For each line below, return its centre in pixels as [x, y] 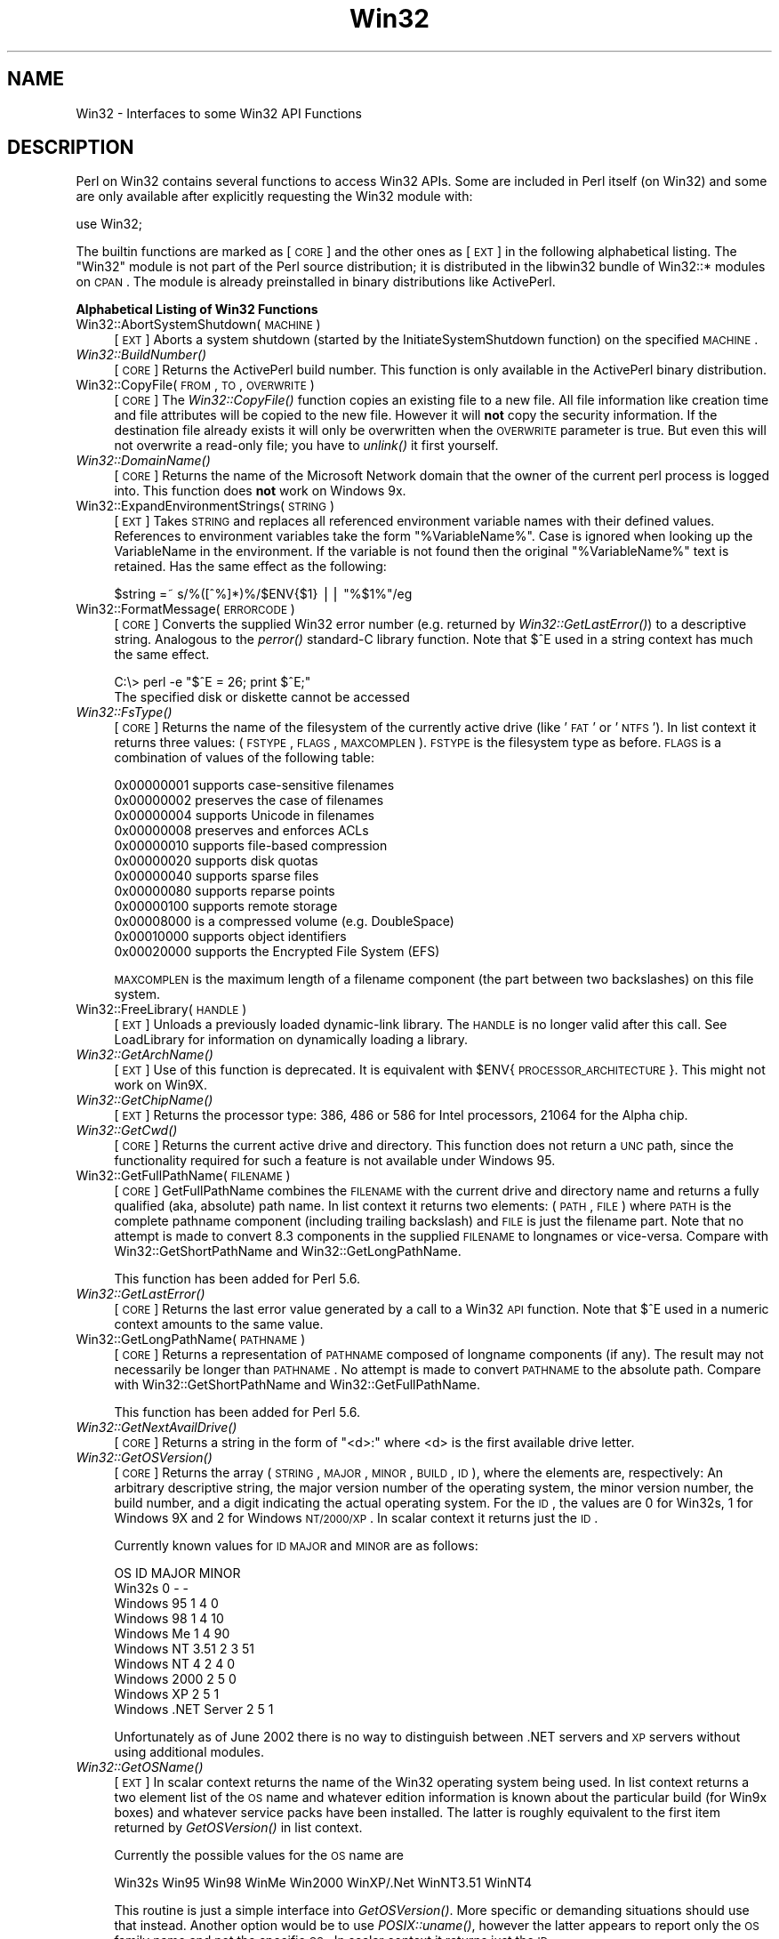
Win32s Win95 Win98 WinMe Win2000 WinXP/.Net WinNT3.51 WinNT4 [323, 1883]
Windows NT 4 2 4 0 [175, 1664]
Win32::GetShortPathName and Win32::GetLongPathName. [288, 1251]
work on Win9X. [161, 1085]
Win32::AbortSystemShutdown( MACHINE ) [198, 325]
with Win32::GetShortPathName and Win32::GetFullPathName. [297, 1385]
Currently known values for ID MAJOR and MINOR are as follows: [296, 1546]
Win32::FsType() [124, 712]
